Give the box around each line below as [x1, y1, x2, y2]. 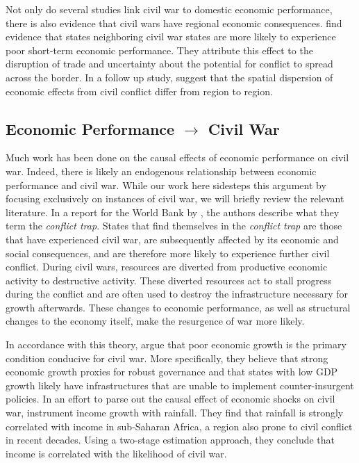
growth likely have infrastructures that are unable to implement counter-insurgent [6, 377, 354, 392]
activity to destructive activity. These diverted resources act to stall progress [6, 273, 332, 287]
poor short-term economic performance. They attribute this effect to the [6, 42, 313, 57]
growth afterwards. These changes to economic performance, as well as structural [6, 300, 351, 314]
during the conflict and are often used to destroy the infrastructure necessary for [6, 286, 349, 301]
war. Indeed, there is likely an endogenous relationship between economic [6, 163, 317, 178]
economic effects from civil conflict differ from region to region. [6, 83, 273, 98]
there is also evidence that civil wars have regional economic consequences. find [6, 15, 342, 30]
